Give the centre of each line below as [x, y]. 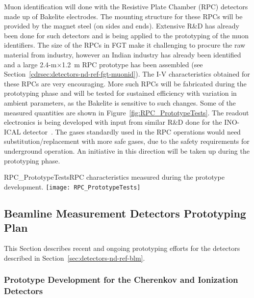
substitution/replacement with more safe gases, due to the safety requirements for [127, 141]
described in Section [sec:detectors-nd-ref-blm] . [75, 257]
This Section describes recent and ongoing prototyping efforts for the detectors [122, 248]
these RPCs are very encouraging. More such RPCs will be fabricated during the [125, 83]
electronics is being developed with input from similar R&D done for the [113, 122]
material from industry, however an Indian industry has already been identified [123, 54]
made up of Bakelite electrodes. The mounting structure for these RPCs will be [123, 16]
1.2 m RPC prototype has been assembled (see [132, 64]
